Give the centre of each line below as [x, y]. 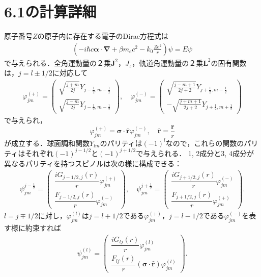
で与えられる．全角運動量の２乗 [57, 62]
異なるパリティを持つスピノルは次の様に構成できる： [93, 163]
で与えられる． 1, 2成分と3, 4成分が [195, 153]
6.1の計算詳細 [50, 11]
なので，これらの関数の [205, 143]
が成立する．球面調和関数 [47, 143]
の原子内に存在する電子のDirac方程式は [103, 36]
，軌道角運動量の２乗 [168, 62]
